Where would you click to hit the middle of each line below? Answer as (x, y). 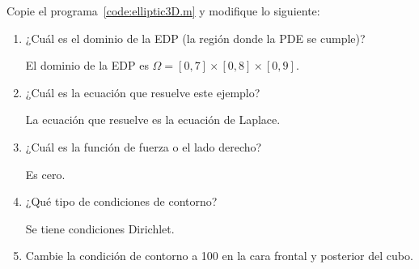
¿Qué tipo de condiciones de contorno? (121, 201)
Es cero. (45, 174)
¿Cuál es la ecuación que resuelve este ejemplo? (143, 92)
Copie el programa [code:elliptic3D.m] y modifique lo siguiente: (163, 11)
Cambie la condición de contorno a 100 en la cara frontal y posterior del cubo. (219, 256)
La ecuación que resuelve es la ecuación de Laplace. (153, 120)
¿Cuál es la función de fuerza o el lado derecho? (144, 146)
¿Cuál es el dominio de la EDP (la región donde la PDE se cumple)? (195, 38)
